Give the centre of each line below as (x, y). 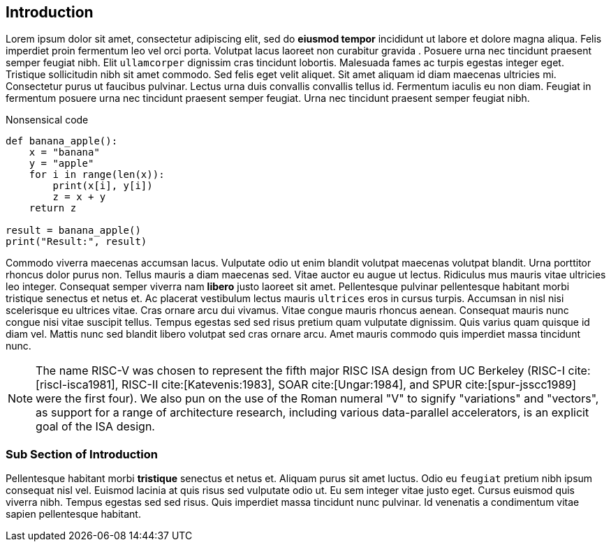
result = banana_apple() (73, 231)
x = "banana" (64, 152)
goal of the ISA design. (95, 427)
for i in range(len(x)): (97, 175)
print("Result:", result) (76, 242)
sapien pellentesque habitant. (73, 514)
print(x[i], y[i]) (103, 186)
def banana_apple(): (62, 141)
